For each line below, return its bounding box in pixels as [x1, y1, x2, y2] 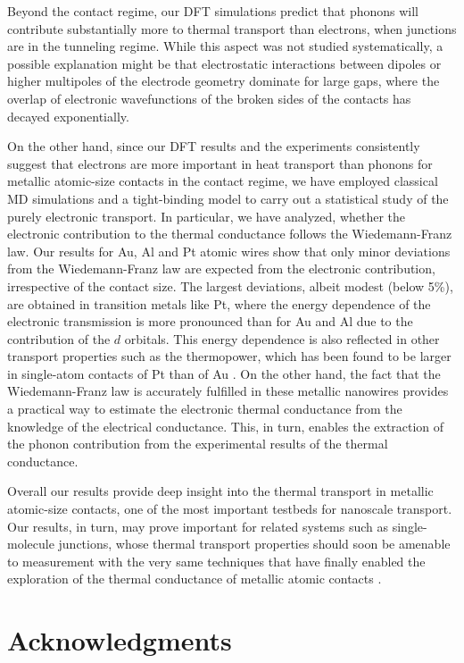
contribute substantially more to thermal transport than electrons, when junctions [7, 19, 457, 38]
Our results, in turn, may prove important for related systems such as [7, 516, 389, 535]
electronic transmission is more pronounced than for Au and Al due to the [7, 312, 413, 331]
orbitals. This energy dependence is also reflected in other [124, 329, 440, 348]
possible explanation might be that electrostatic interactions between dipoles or [7, 54, 442, 72]
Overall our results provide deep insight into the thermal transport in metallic [7, 482, 434, 500]
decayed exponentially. [7, 106, 129, 125]
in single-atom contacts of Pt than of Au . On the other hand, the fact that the [7, 364, 441, 382]
